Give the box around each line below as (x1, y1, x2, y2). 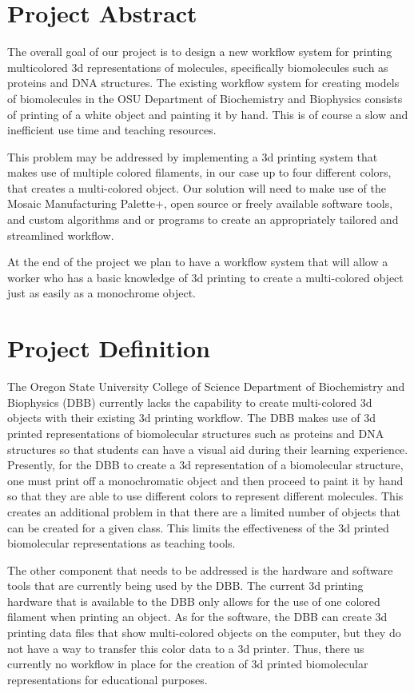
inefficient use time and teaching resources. (7, 121, 217, 138)
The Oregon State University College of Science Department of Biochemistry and (7, 378, 405, 395)
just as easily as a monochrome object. (7, 285, 196, 301)
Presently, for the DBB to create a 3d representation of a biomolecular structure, (7, 456, 404, 473)
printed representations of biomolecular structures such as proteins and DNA (7, 424, 384, 441)
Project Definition (7, 332, 211, 364)
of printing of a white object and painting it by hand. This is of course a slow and (7, 106, 408, 122)
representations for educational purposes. (7, 671, 208, 687)
